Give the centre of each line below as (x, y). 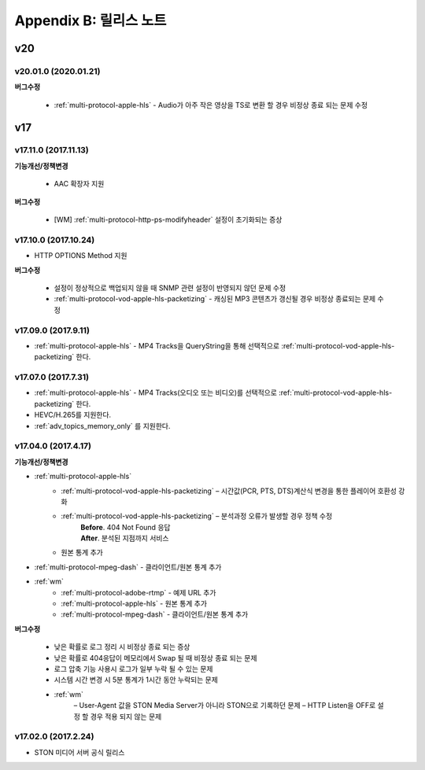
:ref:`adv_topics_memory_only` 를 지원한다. (102, 426)
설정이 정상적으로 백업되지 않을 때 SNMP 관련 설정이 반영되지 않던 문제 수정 (170, 288)
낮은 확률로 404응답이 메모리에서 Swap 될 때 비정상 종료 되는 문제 (155, 658)
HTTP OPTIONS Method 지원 (81, 256)
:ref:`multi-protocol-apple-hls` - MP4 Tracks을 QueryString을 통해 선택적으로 (157, 345)
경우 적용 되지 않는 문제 (126, 717)
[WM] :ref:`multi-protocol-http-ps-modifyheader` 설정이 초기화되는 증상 (168, 219)
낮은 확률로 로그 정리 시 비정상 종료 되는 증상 (122, 647)
